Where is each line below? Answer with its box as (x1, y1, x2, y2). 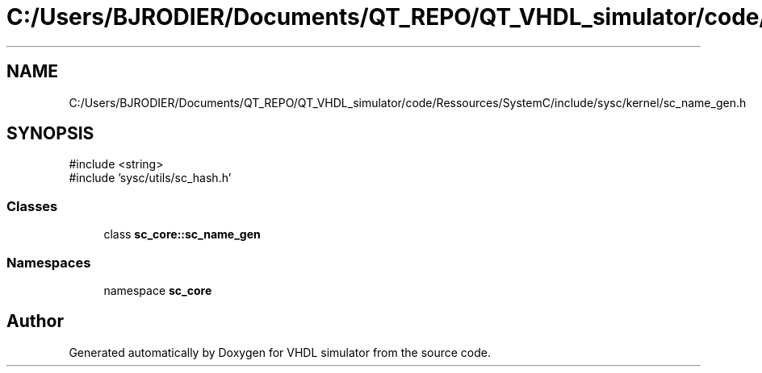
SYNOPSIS (6, 123, 94, 144)
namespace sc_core (103, 283, 212, 297)
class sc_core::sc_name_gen (103, 227, 261, 242)
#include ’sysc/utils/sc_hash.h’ (69, 171, 232, 185)
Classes (6, 197, 58, 214)
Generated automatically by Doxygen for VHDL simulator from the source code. (69, 345, 492, 359)
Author (6, 311, 64, 332)
